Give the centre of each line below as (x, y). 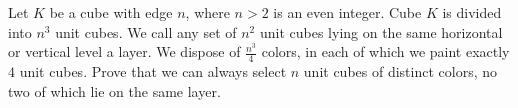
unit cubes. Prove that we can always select (153, 71)
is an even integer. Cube (347, 12)
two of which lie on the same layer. (114, 90)
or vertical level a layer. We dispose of (124, 51)
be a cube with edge (111, 12)
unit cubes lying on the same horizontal (381, 31)
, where (207, 12)
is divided (472, 12)
